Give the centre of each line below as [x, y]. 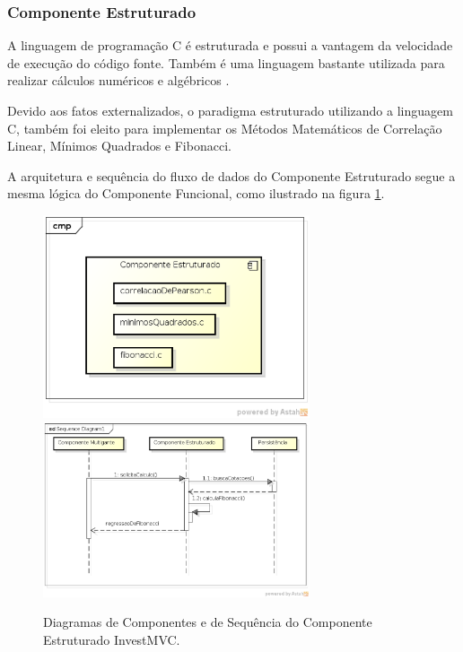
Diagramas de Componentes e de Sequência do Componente [208, 622]
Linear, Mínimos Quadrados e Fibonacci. [119, 146]
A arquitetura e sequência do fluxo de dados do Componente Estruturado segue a [231, 175]
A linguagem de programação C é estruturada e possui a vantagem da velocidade [230, 45]
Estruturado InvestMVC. [112, 639]
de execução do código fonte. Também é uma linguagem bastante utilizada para [226, 62]
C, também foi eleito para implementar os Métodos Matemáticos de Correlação [225, 128]
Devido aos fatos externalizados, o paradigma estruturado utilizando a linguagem [230, 110]
